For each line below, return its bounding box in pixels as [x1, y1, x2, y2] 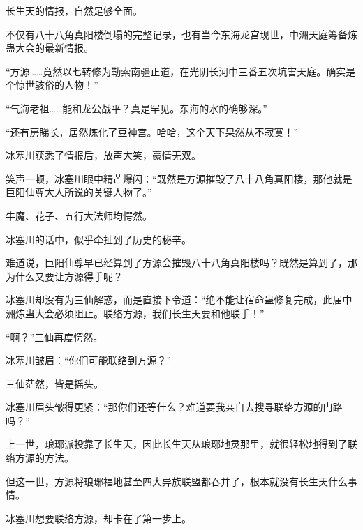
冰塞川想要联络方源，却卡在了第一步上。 [6, 510, 191, 525]
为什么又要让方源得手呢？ [6, 268, 123, 283]
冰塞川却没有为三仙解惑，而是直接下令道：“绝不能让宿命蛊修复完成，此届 [6, 292, 343, 307]
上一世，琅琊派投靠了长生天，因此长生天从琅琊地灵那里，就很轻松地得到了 [6, 437, 348, 451]
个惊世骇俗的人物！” [6, 77, 98, 92]
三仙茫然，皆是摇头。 [6, 376, 103, 391]
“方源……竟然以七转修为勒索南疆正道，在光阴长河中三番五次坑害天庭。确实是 [6, 63, 356, 78]
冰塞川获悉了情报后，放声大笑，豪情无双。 [6, 148, 201, 162]
